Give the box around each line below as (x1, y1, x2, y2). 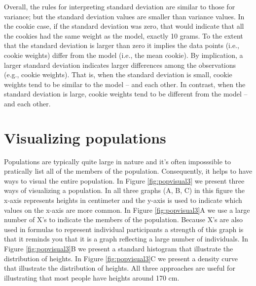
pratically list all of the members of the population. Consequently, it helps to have (4, 166, 253, 176)
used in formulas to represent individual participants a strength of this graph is (4, 224, 244, 234)
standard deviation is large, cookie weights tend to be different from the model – (4, 89, 248, 99)
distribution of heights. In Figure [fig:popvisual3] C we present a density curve (4, 253, 238, 263)
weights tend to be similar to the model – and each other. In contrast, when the (4, 79, 246, 89)
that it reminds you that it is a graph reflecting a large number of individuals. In (4, 234, 249, 244)
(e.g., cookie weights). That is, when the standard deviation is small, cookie (4, 69, 232, 80)
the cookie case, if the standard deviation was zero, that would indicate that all (4, 21, 244, 31)
